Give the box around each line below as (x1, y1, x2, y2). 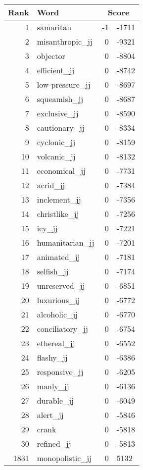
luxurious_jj (37, 294, 80, 306)
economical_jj (37, 165, 86, 176)
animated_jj (37, 251, 80, 262)
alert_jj (37, 409, 64, 420)
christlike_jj (37, 208, 79, 219)
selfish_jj (37, 265, 69, 277)
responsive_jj (37, 366, 84, 377)
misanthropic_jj (37, 36, 93, 47)
